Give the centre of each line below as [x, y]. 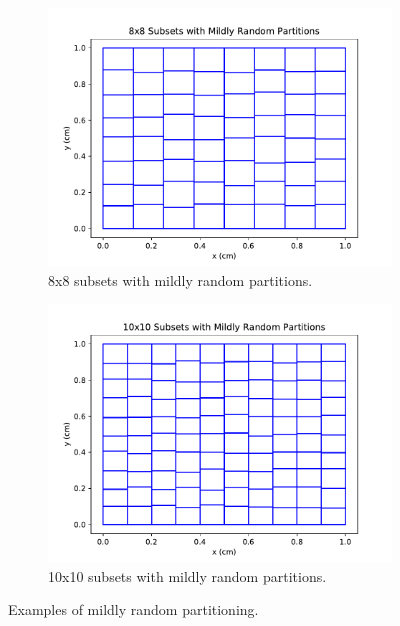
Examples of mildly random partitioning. [133, 609]
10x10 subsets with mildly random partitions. [187, 575]
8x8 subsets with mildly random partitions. [180, 279]
